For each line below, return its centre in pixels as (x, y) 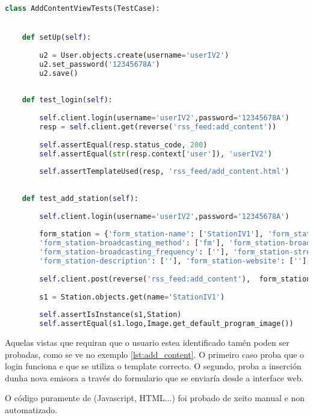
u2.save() (59, 73)
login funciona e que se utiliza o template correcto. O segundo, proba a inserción (153, 366)
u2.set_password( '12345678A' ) (100, 64)
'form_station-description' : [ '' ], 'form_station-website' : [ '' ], (175, 261)
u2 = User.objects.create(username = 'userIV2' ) (134, 55)
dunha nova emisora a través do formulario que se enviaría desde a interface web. (154, 377)
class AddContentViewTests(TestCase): (82, 8)
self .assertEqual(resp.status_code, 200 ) (123, 145)
